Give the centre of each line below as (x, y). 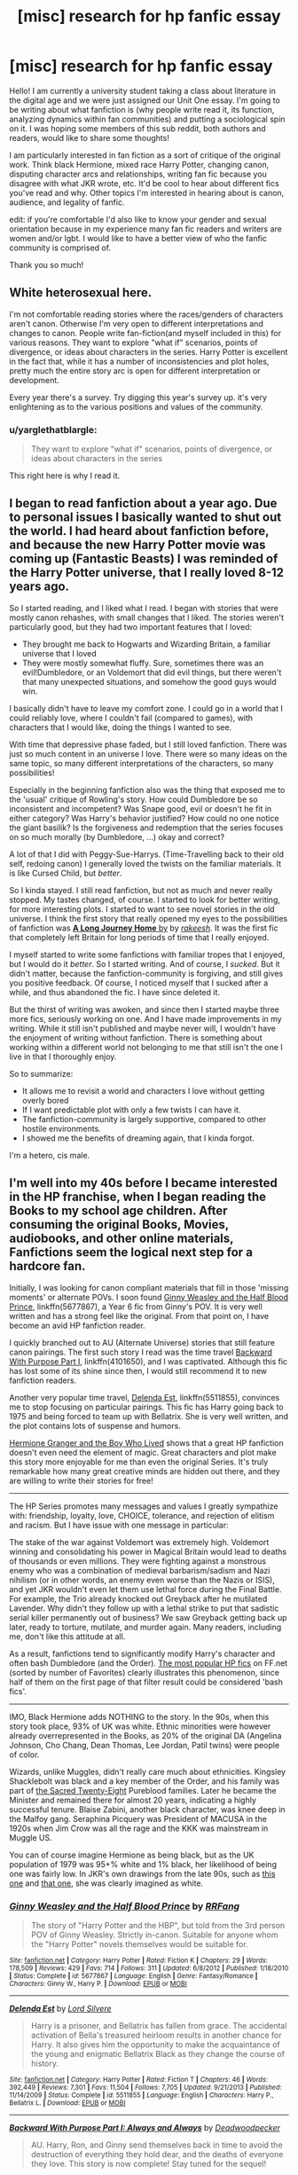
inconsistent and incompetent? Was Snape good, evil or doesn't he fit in (141, 808)
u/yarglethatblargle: (53, 429)
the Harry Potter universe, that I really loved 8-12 (146, 573)
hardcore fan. (47, 1266)
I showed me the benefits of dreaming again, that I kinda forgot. (138, 1138)
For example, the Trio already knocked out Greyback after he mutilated (138, 1598)
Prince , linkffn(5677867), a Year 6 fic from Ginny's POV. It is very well (136, 1307)
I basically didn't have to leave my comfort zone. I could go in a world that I (146, 708)
